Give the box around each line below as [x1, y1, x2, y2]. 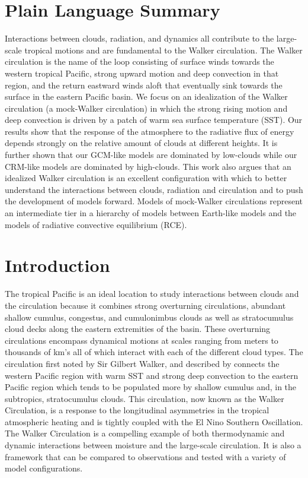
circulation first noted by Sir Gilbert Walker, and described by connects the [5, 357, 280, 369]
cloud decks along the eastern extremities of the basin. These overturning [5, 322, 271, 335]
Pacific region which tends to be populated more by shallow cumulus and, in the [5, 381, 297, 393]
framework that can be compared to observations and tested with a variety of [5, 450, 286, 463]
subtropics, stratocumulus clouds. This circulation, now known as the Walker [5, 392, 284, 404]
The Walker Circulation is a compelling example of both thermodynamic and [5, 427, 285, 439]
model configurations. [5, 462, 83, 474]
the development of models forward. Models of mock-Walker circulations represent [5, 195, 303, 207]
